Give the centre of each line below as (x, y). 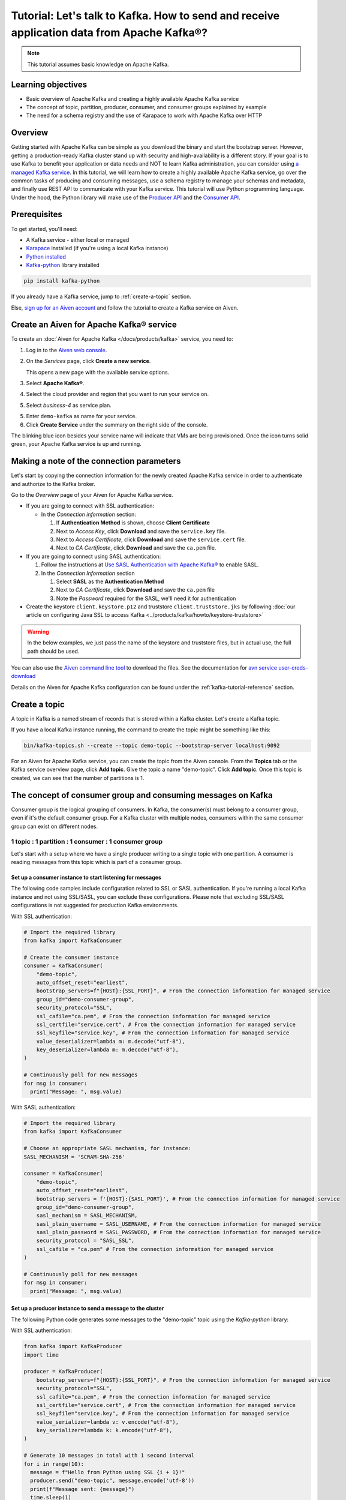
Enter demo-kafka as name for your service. (82, 416)
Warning (38, 631)
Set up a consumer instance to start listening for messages (86, 877)
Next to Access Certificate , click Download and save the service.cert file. (151, 539)
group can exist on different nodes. (55, 826)
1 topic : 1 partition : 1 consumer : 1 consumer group (87, 842)
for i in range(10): (54, 1464)
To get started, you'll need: (44, 229)
